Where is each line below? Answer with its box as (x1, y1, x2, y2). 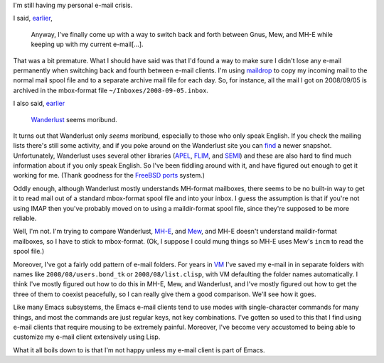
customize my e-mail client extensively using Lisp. (13, 332, 161, 341)
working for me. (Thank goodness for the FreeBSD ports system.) (13, 171, 206, 180)
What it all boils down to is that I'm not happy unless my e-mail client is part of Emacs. (13, 345, 265, 354)
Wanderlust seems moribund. (31, 115, 117, 124)
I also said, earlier (13, 99, 65, 108)
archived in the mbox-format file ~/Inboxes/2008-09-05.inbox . (13, 86, 209, 94)
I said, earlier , (13, 14, 53, 23)
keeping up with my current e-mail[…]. (31, 40, 144, 49)
